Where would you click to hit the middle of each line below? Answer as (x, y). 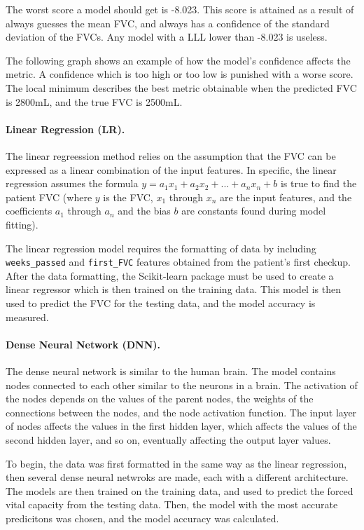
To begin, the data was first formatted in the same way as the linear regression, (176, 463)
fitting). (22, 224)
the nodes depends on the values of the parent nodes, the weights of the (160, 399)
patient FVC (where (49, 197)
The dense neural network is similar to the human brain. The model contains (171, 371)
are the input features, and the (286, 197)
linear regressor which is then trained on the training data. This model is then (173, 289)
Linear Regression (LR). (65, 129)
